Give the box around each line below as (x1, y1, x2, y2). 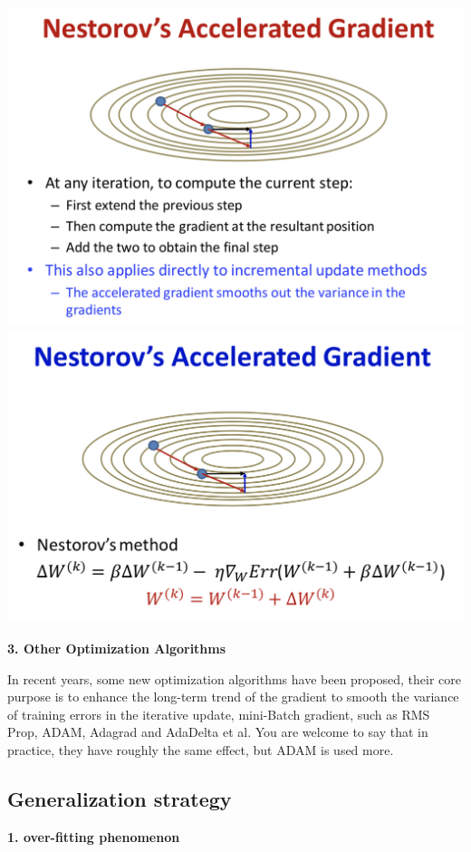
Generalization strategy (7, 784, 232, 812)
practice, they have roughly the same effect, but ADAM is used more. (7, 740, 394, 759)
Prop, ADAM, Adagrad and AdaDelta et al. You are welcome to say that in (7, 722, 428, 741)
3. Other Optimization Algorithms (7, 638, 226, 657)
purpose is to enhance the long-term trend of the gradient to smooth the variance (7, 687, 459, 706)
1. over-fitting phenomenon (7, 827, 180, 846)
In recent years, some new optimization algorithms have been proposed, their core (7, 669, 462, 688)
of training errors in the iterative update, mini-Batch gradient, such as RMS (7, 704, 430, 723)
